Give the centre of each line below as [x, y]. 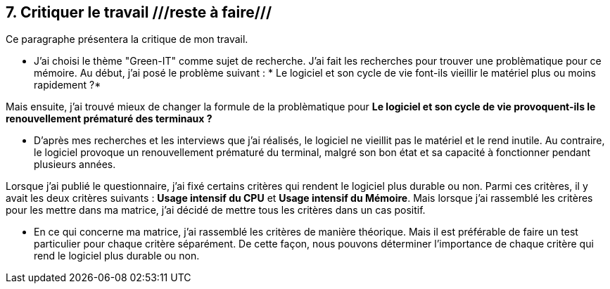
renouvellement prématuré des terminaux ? [109, 119]
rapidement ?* [68, 85]
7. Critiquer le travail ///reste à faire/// [139, 12]
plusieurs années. [75, 165]
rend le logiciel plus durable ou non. [117, 256]
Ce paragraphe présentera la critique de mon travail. [127, 39]
